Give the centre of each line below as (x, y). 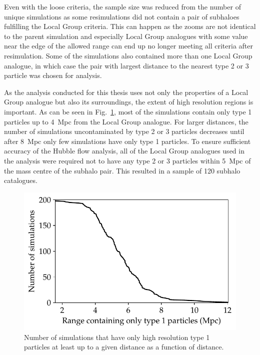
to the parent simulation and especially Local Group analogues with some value (126, 36)
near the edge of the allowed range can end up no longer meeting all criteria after (128, 46)
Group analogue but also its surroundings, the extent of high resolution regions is (129, 102)
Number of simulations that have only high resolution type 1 (117, 337)
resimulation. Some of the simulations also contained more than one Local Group (128, 55)
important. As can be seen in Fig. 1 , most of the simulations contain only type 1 (128, 111)
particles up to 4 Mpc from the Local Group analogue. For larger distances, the (126, 121)
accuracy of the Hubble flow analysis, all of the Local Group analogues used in (124, 151)
